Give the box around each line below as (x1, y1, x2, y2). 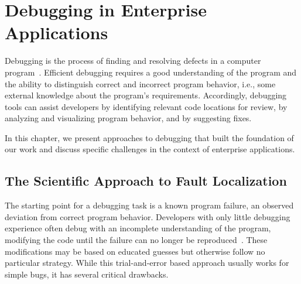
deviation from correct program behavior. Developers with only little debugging (5, 210, 290, 223)
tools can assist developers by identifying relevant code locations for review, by (5, 100, 288, 112)
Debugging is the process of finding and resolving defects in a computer (5, 54, 261, 67)
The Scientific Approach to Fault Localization (5, 172, 287, 190)
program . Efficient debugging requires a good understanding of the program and (5, 66, 297, 78)
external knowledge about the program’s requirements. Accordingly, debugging (5, 89, 287, 101)
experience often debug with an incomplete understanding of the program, (5, 222, 271, 234)
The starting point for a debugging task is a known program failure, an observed (5, 199, 294, 211)
